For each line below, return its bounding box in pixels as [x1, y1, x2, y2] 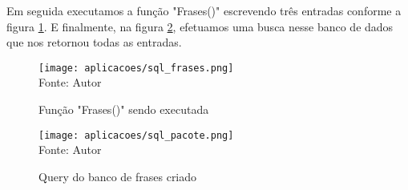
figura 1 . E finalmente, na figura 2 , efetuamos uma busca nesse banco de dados [6, 18, 394, 34]
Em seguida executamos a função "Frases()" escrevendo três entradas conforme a [6, 2, 402, 18]
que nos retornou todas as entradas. [6, 34, 182, 51]
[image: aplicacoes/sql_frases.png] [38, 62, 234, 74]
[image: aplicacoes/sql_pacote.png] [38, 129, 234, 141]
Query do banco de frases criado [38, 168, 197, 184]
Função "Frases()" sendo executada [38, 101, 209, 118]
